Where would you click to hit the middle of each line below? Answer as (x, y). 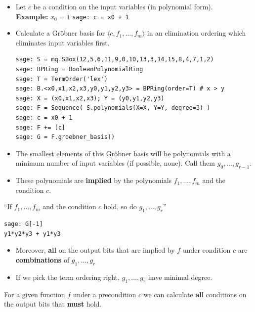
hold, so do (120, 206)
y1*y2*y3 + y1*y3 (32, 234)
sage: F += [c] (41, 127)
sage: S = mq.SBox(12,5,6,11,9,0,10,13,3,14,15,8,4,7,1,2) (115, 60)
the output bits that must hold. (53, 304)
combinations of (42, 259)
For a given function (35, 294)
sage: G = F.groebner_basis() (65, 137)
